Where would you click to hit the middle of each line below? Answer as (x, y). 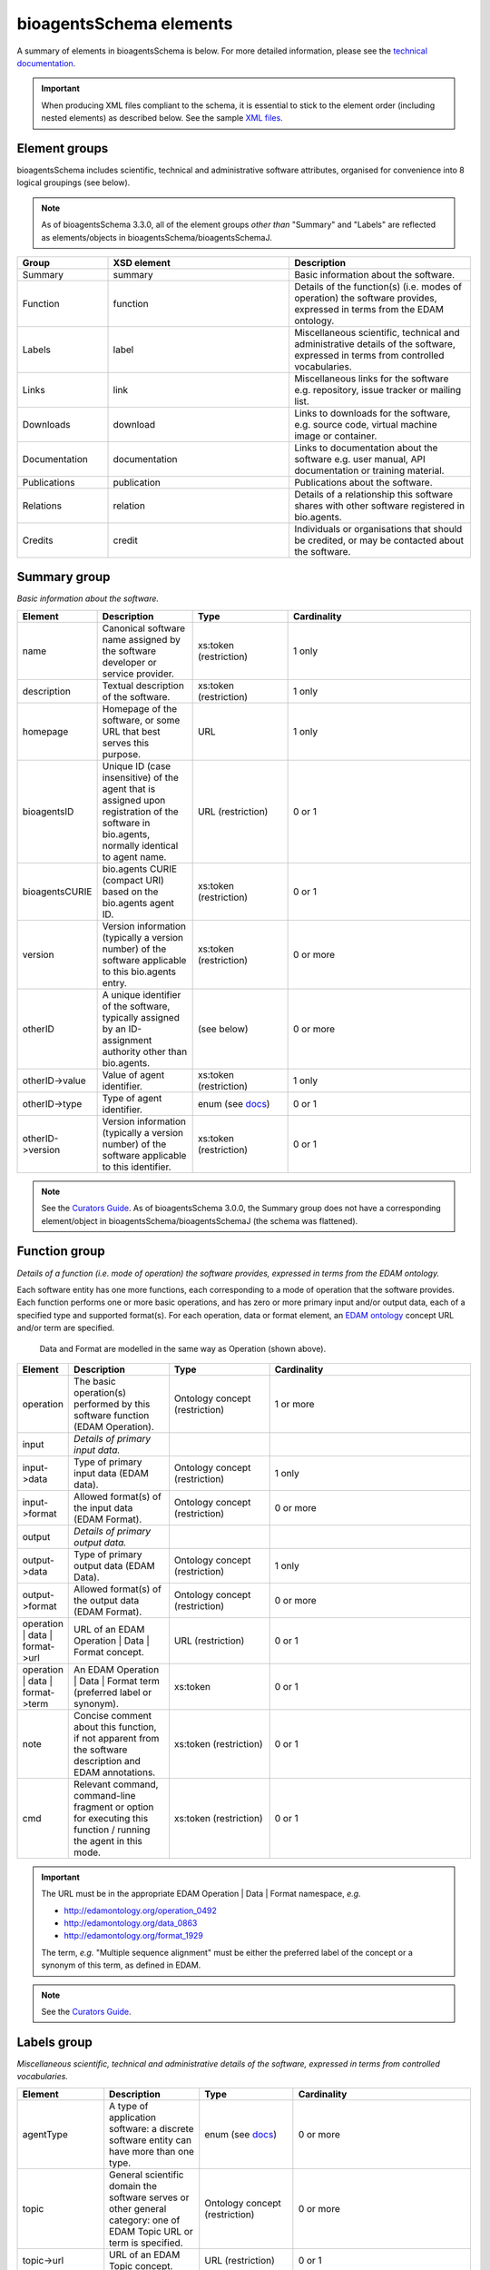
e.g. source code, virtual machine (366, 424)
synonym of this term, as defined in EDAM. (121, 1965)
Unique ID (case (137, 765)
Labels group (54, 2042)
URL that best (131, 731)
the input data (103, 1507)
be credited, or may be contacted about (379, 540)
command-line (105, 1795)
